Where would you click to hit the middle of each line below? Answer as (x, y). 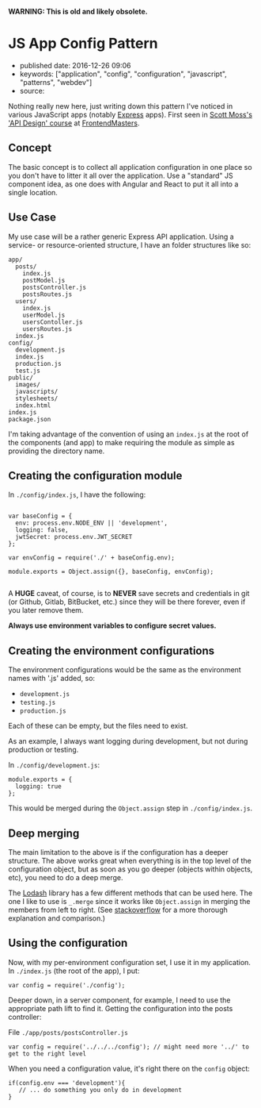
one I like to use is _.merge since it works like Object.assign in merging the (129, 901)
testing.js (38, 703)
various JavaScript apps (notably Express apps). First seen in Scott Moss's (130, 114)
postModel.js (44, 280)
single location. (33, 192)
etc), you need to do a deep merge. (66, 877)
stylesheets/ (37, 398)
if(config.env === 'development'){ (67, 1083)
